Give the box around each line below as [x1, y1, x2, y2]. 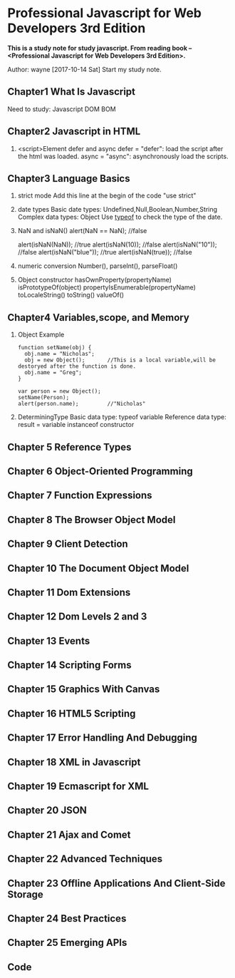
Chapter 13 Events [7, 634, 90, 647]
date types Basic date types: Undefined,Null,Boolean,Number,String [17, 205, 218, 214]
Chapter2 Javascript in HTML [7, 125, 141, 138]
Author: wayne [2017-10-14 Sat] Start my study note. [7, 65, 162, 73]
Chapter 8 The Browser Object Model [7, 513, 176, 525]
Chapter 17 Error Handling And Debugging [7, 732, 198, 744]
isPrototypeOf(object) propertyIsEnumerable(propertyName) [17, 283, 196, 292]
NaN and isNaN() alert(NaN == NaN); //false [17, 227, 147, 235]
